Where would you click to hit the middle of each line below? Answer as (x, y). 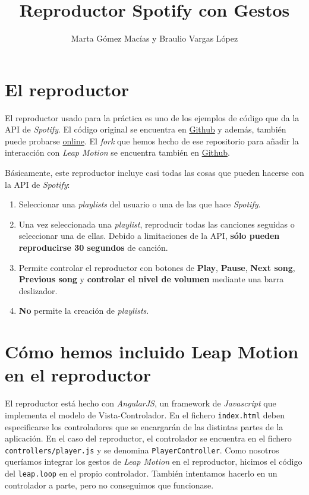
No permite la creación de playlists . (84, 310)
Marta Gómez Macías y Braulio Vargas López (154, 38)
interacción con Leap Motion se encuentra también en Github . (117, 152)
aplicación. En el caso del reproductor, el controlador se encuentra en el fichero (148, 438)
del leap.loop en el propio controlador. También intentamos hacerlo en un (141, 473)
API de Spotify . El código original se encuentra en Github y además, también (146, 129)
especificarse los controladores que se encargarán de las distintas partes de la (144, 426)
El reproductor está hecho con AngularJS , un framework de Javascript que (141, 403)
